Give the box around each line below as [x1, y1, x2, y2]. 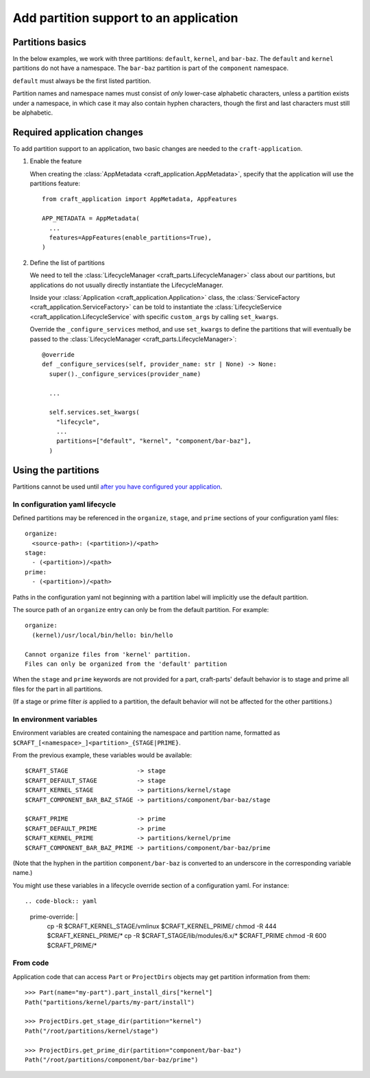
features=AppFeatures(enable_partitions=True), [49, 234, 212, 242]
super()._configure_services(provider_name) [49, 370, 201, 377]
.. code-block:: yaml [25, 898, 97, 905]
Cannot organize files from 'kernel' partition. [25, 651, 191, 658]
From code [12, 958, 49, 968]
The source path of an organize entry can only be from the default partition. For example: [12, 606, 269, 614]
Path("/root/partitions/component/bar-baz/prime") [25, 1055, 199, 1064]
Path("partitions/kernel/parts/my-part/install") [25, 998, 195, 1006]
